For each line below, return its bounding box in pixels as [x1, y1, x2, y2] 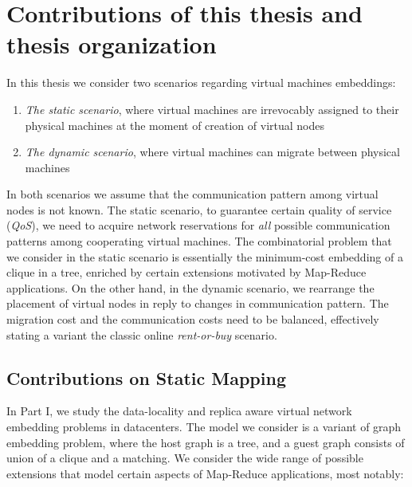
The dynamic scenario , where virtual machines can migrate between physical [25, 143, 400, 160]
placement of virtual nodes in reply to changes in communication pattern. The [6, 295, 389, 312]
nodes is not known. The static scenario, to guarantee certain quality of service [6, 201, 392, 218]
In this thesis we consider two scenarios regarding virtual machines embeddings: [6, 74, 396, 91]
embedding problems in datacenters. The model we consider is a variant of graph [6, 418, 402, 435]
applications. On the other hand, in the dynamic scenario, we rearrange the [6, 279, 375, 296]
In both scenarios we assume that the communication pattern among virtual [6, 186, 379, 202]
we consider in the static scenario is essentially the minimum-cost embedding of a [6, 248, 403, 265]
